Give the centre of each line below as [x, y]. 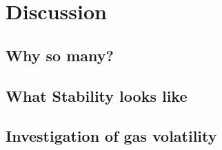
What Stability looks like [97, 95]
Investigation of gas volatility [111, 136]
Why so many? [60, 55]
